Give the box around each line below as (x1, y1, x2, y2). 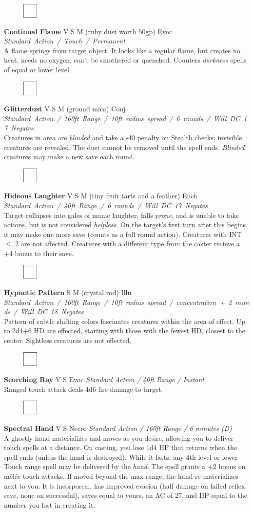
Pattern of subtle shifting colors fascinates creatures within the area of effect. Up (4, 316, 246, 326)
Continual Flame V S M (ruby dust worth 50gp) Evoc (4, 26, 173, 36)
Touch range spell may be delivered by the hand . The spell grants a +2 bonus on (4, 461, 246, 471)
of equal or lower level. (4, 64, 71, 74)
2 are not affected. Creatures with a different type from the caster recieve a (15, 238, 240, 249)
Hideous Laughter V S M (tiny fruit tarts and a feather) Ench (4, 191, 197, 201)
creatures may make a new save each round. (4, 151, 135, 162)
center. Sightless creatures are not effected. (4, 335, 132, 345)
